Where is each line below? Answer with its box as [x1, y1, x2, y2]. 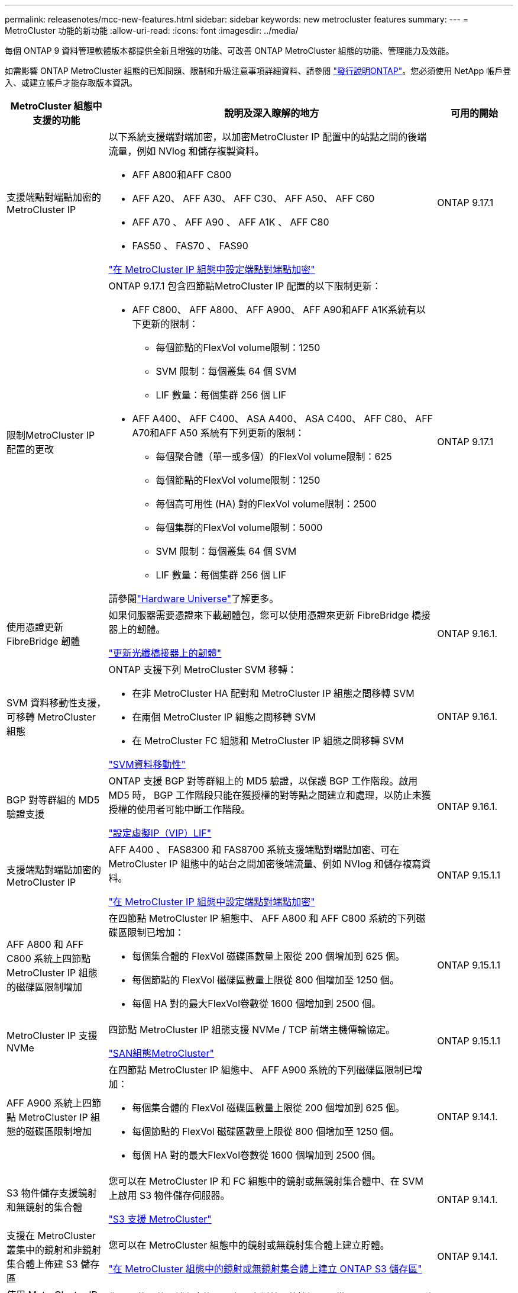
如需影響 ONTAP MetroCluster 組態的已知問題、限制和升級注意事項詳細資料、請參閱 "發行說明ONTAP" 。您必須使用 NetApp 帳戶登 [5, 66, 511, 76]
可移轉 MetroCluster [7, 711, 96, 723]
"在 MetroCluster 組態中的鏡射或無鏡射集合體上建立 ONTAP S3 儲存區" [108, 1263, 422, 1275]
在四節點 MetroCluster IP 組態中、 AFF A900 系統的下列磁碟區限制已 [108, 1064, 413, 1076]
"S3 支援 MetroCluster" [108, 1213, 212, 1225]
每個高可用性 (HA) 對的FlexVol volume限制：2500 [156, 498, 377, 510]
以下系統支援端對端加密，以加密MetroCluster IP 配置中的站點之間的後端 [108, 131, 427, 143]
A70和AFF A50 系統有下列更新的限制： [132, 427, 305, 439]
